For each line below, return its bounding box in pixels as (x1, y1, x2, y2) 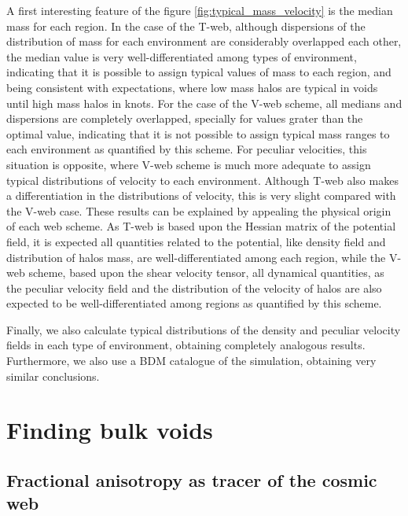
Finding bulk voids (6, 414, 213, 446)
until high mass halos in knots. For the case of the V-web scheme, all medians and (6, 94, 402, 111)
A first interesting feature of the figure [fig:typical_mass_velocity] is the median (6, 2, 393, 18)
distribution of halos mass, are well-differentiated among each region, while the (6, 249, 386, 265)
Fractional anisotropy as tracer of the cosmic (6, 468, 377, 492)
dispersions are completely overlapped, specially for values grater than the (6, 110, 363, 127)
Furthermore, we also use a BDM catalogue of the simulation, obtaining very (6, 352, 377, 369)
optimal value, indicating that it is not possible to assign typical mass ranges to (6, 125, 390, 142)
